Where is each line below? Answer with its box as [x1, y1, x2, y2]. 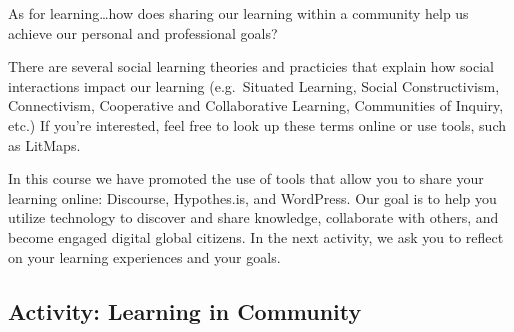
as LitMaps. [8, 134, 81, 155]
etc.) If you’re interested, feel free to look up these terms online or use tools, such [8, 114, 506, 135]
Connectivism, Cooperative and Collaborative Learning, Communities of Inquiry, [8, 95, 504, 116]
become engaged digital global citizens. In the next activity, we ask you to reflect [8, 226, 504, 247]
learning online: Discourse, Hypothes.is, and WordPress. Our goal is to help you [8, 187, 497, 208]
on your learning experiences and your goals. [8, 246, 281, 267]
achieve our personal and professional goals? [8, 22, 278, 43]
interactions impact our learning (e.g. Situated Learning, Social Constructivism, [8, 75, 500, 96]
